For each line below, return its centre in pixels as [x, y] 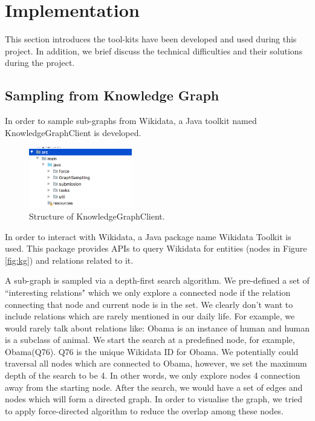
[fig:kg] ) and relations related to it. [69, 260]
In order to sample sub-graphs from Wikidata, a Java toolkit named [131, 121]
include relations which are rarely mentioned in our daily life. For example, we [150, 316]
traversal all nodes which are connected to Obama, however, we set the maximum [156, 363]
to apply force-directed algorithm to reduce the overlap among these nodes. [144, 410]
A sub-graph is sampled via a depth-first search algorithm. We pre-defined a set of [157, 280]
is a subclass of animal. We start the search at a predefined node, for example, [150, 340]
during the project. [40, 63]
